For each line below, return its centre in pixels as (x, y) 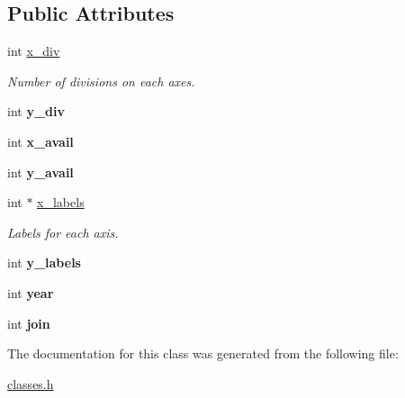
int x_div (34, 51)
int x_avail (40, 141)
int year (31, 292)
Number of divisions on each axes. (101, 81)
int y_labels (44, 262)
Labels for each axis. (63, 232)
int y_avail (40, 172)
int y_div (36, 111)
